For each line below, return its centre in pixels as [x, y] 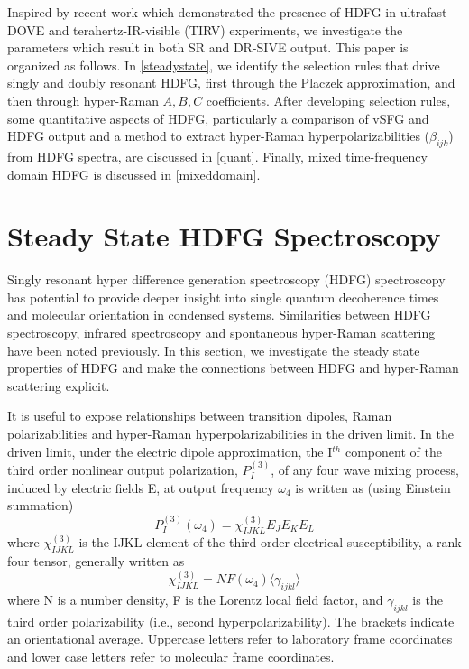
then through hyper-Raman [83, 100]
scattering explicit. [59, 385]
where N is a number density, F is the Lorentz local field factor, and [195, 600]
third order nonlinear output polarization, [123, 470]
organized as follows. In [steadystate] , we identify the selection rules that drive [224, 65]
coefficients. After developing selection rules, [328, 100]
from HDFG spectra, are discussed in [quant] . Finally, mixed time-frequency [217, 156]
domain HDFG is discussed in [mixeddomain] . [134, 174]
